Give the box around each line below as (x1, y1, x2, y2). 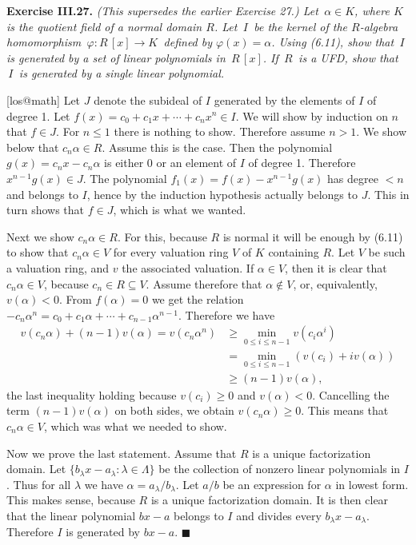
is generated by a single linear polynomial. (18, 65, 225, 82)
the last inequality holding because (6, 386, 177, 403)
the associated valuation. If (122, 259, 254, 276)
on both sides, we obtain (114, 402, 234, 419)
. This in (367, 185, 410, 202)
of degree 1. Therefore (248, 154, 356, 171)
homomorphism (6, 34, 82, 50)
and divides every (236, 507, 322, 523)
